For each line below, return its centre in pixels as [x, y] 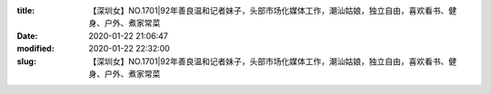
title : [26, 10]
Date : [27, 35]
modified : [35, 49]
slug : [26, 61]
